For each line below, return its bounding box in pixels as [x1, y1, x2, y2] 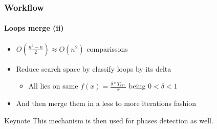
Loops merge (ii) [4, 23, 64, 33]
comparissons [86, 43, 128, 54]
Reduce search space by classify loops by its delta [16, 63, 171, 74]
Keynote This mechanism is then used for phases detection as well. [4, 115, 213, 125]
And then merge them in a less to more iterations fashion [16, 98, 196, 109]
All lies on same [28, 80, 78, 91]
